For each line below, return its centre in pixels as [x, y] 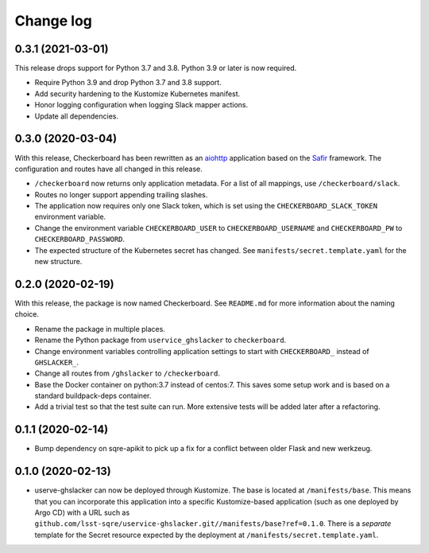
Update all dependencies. [77, 116]
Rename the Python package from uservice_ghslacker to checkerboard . [160, 340]
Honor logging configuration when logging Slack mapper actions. [141, 105]
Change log [54, 21]
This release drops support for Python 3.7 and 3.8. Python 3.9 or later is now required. [156, 68]
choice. [27, 314]
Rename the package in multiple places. [100, 329]
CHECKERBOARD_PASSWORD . [80, 240]
